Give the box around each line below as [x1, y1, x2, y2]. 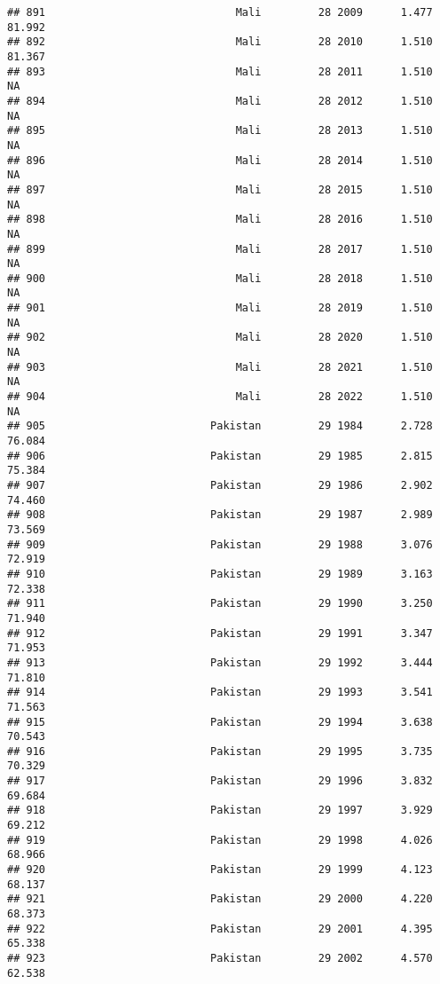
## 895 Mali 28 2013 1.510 [7, 124, 433, 138]
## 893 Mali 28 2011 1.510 [7, 65, 433, 78]
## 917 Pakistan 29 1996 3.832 [7, 775, 433, 788]
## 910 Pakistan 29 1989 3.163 [7, 567, 433, 580]
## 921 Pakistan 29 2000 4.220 [7, 893, 433, 906]
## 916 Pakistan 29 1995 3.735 [7, 744, 433, 758]
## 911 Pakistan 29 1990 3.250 [7, 597, 433, 610]
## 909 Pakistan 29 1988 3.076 [7, 538, 433, 551]
